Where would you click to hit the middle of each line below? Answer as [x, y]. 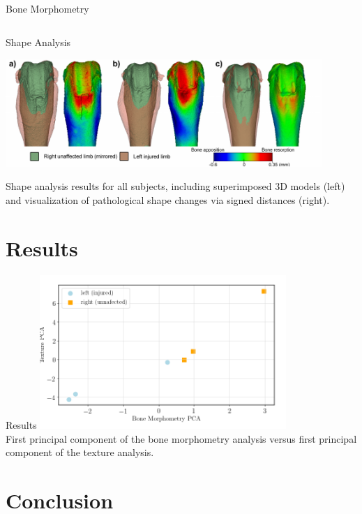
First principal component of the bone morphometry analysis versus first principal [181, 438]
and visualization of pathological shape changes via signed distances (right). [168, 199]
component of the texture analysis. [80, 452]
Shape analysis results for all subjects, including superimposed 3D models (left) [175, 186]
